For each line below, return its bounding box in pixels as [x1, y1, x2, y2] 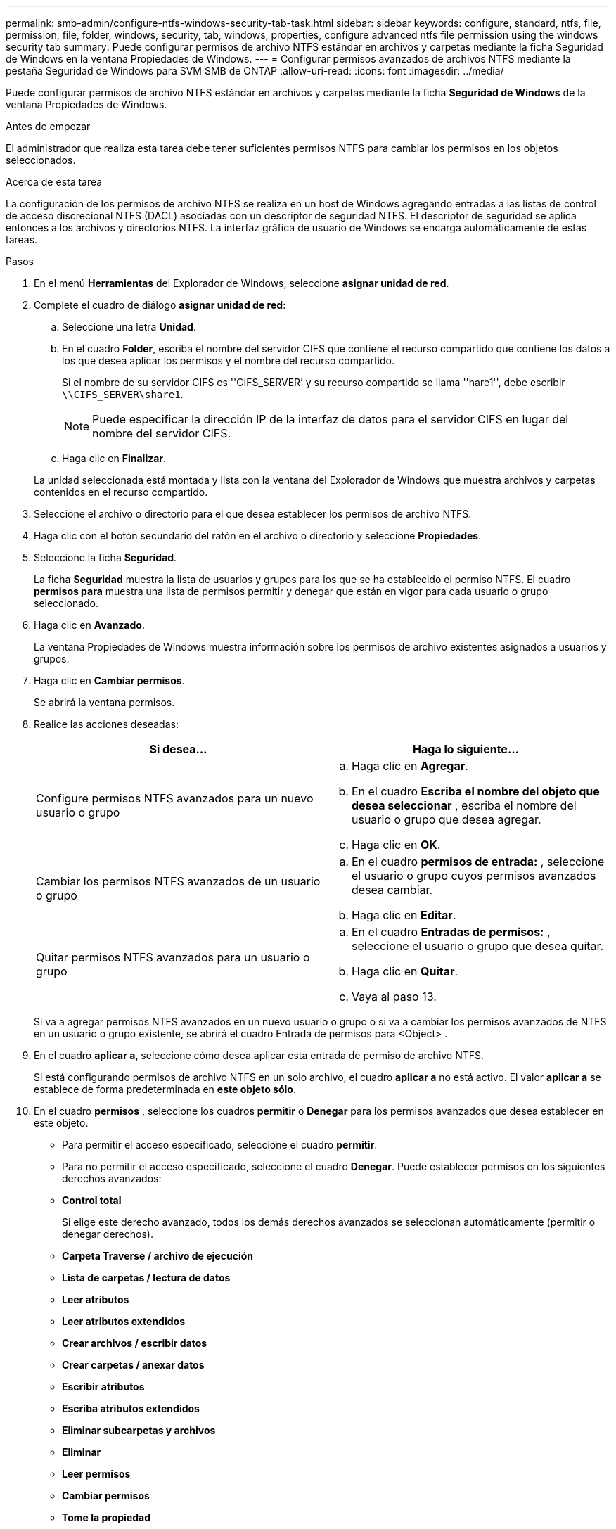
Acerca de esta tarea [6, 176, 103, 188]
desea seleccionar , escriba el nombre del [352, 798, 577, 812]
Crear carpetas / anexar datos [62, 1359, 205, 1371]
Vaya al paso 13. [352, 990, 437, 1004]
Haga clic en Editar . [352, 908, 456, 922]
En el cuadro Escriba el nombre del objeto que [352, 784, 600, 798]
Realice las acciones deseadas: [34, 718, 179, 730]
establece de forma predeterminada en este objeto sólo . [34, 1083, 296, 1095]
